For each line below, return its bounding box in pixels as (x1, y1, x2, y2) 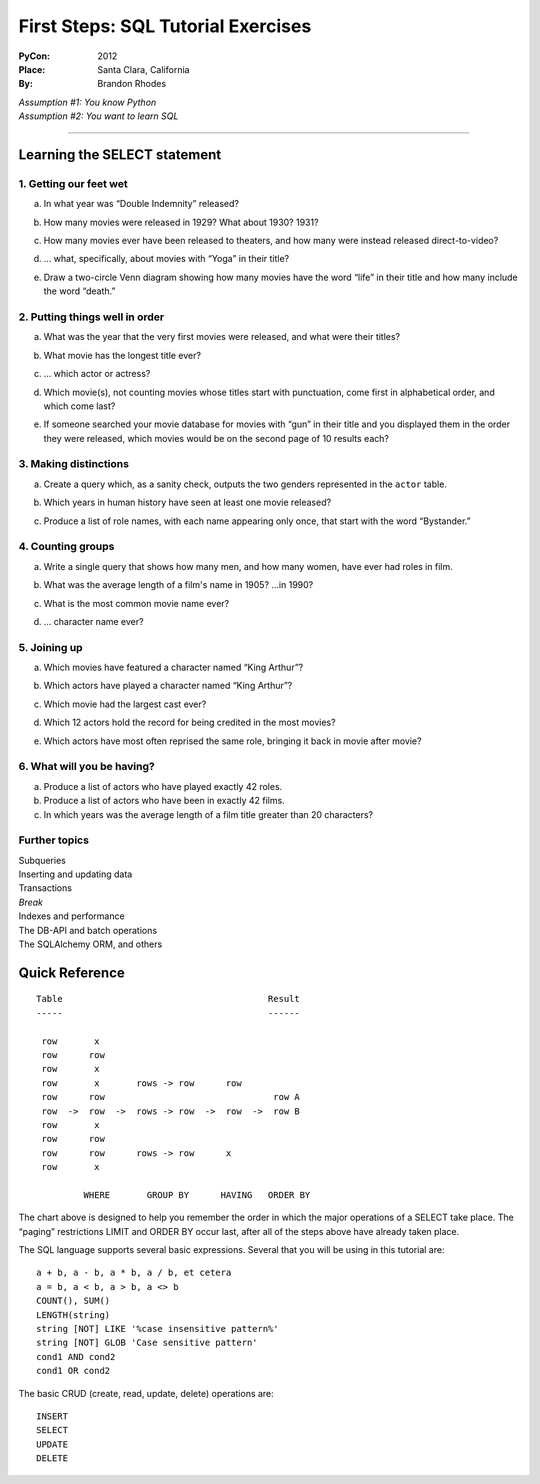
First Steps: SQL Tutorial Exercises (18, 15, 312, 37)
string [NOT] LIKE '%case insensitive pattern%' (36, 1323, 279, 1335)
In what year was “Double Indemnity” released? (43, 198, 240, 210)
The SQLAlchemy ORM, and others (18, 938, 163, 950)
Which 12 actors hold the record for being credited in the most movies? (43, 716, 336, 729)
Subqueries (18, 854, 67, 866)
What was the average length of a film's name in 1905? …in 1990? (43, 579, 314, 591)
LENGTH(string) (36, 1309, 111, 1320)
